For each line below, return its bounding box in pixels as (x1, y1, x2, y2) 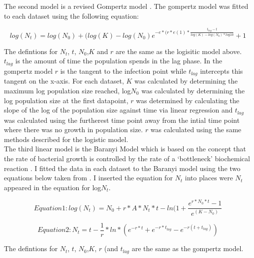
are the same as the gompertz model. (131, 243, 244, 254)
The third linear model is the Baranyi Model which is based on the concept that (4, 143, 246, 154)
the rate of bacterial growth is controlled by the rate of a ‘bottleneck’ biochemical (4, 153, 250, 163)
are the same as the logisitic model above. (116, 46, 242, 56)
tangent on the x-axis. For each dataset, (4, 76, 124, 86)
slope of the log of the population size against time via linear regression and (4, 105, 233, 115)
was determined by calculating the (136, 95, 239, 105)
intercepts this (200, 65, 243, 76)
